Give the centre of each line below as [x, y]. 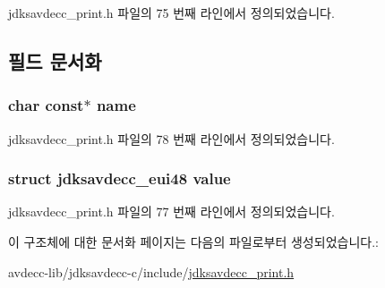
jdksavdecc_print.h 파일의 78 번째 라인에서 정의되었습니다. [171, 138]
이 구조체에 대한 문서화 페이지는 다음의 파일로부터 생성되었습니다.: [193, 241]
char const [46, 105]
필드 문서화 [55, 60]
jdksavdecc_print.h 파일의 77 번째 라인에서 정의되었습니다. [171, 212]
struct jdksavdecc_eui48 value [120, 178]
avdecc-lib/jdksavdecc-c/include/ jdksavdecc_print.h [151, 271]
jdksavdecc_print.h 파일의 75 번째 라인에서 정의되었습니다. [171, 13]
